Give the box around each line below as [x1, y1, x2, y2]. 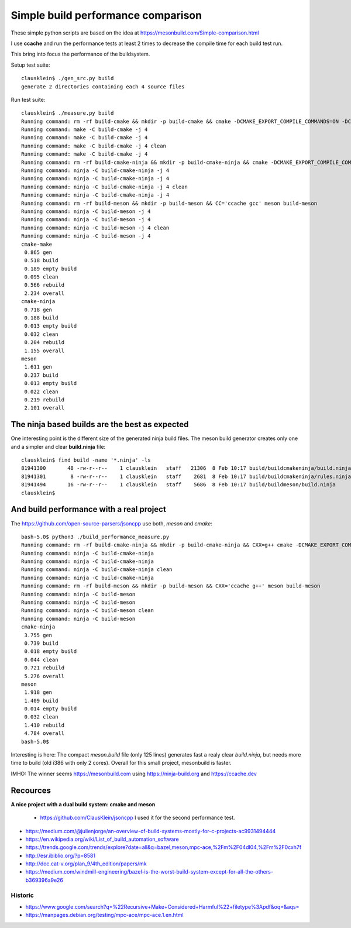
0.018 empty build [24, 648, 77, 655]
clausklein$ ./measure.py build [21, 110, 114, 116]
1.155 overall [24, 347, 65, 354]
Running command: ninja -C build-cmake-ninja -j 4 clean [21, 183, 188, 190]
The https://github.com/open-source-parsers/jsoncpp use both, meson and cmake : [11, 520, 213, 527]
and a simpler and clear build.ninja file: [11, 443, 106, 450]
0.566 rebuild [24, 281, 65, 288]
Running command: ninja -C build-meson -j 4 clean [21, 224, 170, 231]
